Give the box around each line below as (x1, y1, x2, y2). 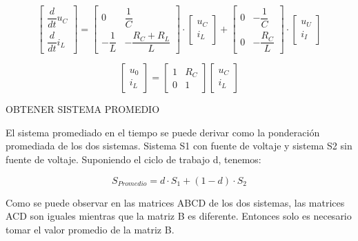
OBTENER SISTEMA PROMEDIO (6, 102, 160, 116)
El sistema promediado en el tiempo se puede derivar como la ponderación (6, 125, 320, 139)
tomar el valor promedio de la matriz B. (6, 222, 175, 236)
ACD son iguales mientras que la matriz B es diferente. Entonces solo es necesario (6, 209, 352, 223)
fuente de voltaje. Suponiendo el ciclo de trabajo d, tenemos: (6, 151, 261, 166)
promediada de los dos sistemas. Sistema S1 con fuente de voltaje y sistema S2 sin (6, 138, 352, 153)
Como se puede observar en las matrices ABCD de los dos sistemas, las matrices (6, 195, 345, 209)
